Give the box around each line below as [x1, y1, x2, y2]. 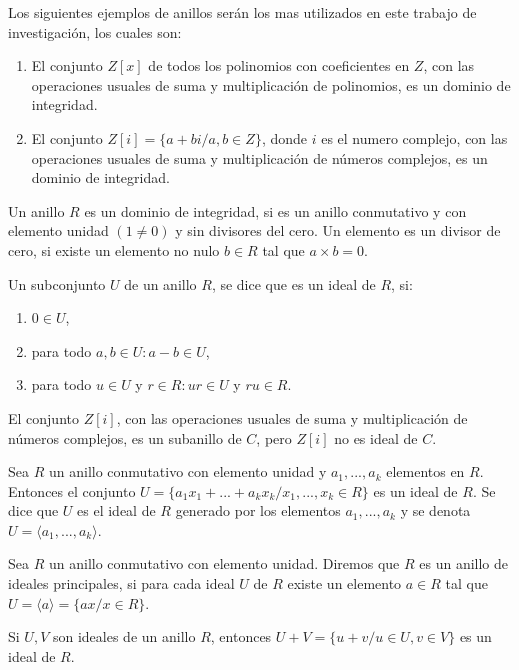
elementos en [386, 461, 465, 482]
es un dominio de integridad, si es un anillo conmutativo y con [84, 200, 467, 221]
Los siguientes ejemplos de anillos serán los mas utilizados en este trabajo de [8, 2, 477, 22]
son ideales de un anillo [52, 626, 196, 647]
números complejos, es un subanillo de [8, 427, 242, 448]
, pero [256, 427, 292, 448]
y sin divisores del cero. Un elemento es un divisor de [175, 220, 501, 241]
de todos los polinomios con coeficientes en [148, 55, 410, 76]
